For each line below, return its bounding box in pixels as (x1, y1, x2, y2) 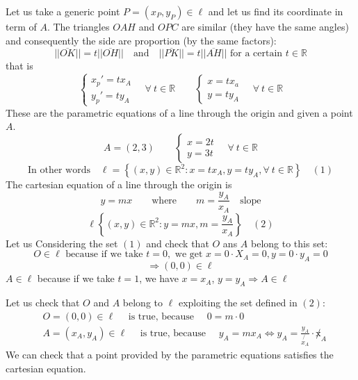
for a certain (229, 49, 283, 59)
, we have (139, 271, 179, 286)
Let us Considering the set (6, 236, 118, 250)
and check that (146, 236, 209, 250)
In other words (28, 165, 90, 175)
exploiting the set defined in (178, 295, 298, 310)
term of (6, 19, 37, 33)
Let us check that (6, 295, 80, 310)
